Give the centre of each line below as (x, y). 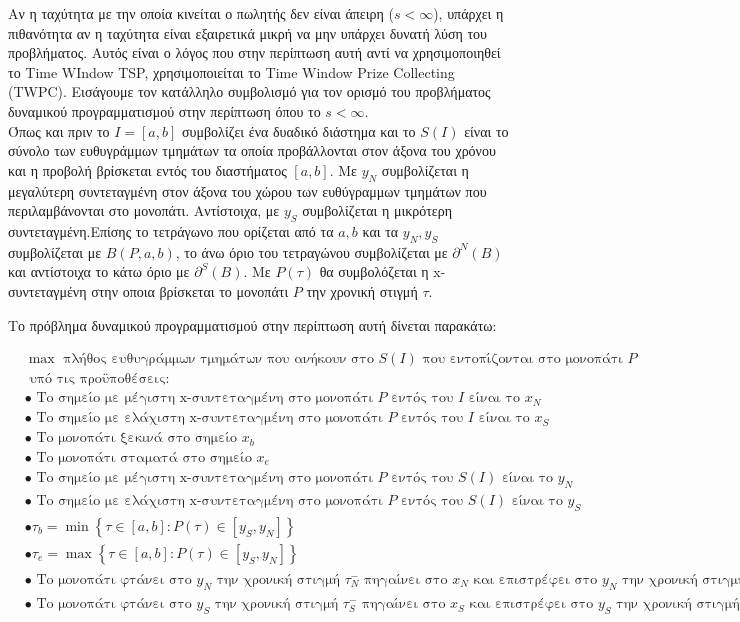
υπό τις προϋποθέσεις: (99, 379)
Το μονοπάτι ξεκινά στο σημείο (136, 438)
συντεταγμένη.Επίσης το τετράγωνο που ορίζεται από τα (171, 230)
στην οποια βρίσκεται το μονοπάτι (190, 290)
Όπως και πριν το (59, 130)
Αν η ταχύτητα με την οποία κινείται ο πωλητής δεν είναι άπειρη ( (201, 13)
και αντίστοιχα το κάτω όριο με (99, 271)
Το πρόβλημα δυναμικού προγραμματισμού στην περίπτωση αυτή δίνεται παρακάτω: (252, 324)
